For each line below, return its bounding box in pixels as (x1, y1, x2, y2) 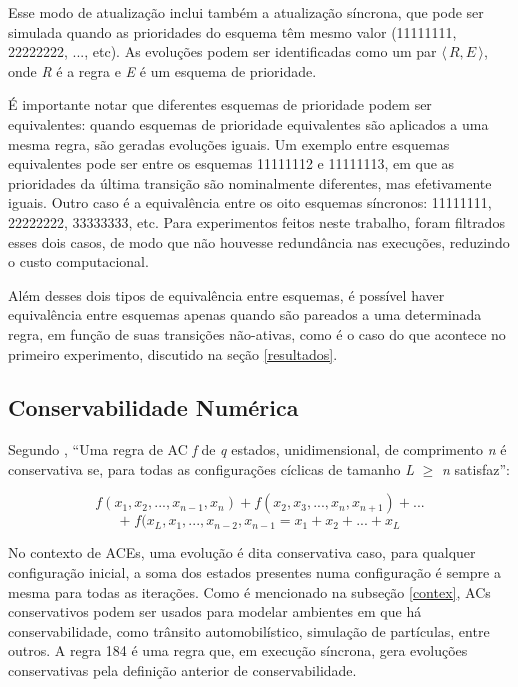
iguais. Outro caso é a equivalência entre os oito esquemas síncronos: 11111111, (8, 192, 492, 213)
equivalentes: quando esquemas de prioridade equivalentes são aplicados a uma (8, 113, 489, 134)
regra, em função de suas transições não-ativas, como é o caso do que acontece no (8, 323, 506, 344)
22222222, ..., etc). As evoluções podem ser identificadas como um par (8, 41, 437, 62)
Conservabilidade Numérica (8, 392, 299, 423)
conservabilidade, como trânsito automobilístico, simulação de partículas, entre (8, 620, 490, 641)
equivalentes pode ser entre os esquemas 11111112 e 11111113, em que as (8, 153, 455, 174)
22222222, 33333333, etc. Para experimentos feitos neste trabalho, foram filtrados (8, 211, 505, 232)
